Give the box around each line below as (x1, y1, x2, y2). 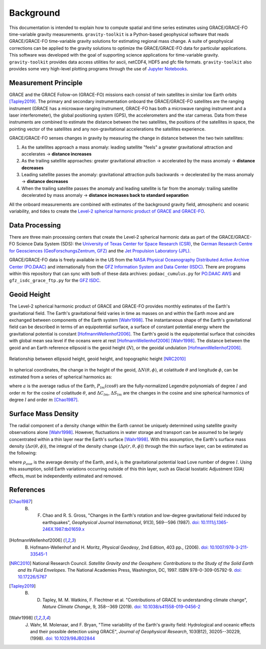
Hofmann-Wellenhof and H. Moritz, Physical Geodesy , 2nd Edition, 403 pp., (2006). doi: (30, 544, 209, 550)
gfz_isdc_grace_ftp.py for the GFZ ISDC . (9, 278, 101, 283)
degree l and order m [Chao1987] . (9, 397, 79, 402)
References (9, 486, 45, 494)
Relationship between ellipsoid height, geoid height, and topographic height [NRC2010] (9, 356, 186, 362)
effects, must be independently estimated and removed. (9, 473, 123, 479)
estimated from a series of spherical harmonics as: (9, 374, 112, 380)
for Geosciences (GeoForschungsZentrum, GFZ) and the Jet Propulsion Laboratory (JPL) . (9, 247, 191, 253)
